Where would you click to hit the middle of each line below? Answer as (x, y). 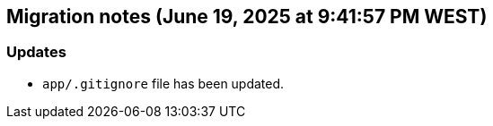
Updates (36, 52)
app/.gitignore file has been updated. (163, 83)
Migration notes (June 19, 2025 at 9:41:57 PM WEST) (247, 17)
